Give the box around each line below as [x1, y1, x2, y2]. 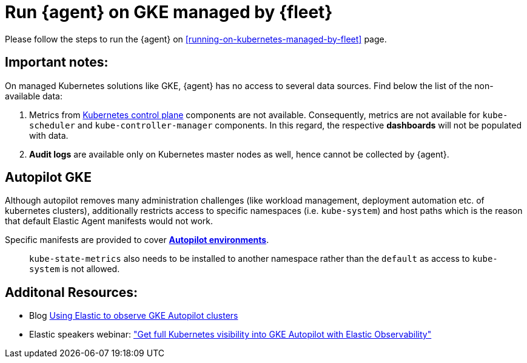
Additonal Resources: [5, 284, 138, 300]
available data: [5, 90, 62, 101]
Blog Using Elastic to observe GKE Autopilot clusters [29, 310, 238, 321]
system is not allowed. [29, 264, 120, 275]
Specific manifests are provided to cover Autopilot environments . [5, 235, 269, 245]
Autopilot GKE [5, 170, 92, 185]
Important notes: [5, 55, 109, 70]
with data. [29, 130, 69, 141]
